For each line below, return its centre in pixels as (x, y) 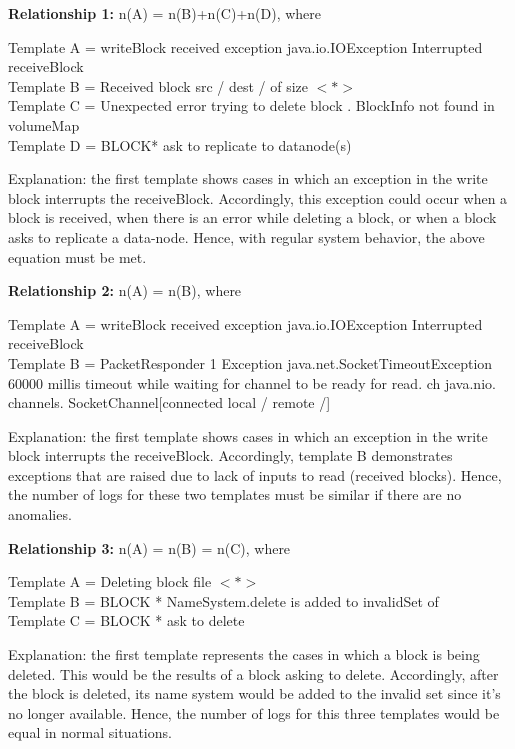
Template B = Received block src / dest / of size (158, 85)
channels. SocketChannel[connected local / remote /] (169, 402)
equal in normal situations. (90, 732)
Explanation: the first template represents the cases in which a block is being (244, 654)
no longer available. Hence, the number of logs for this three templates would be (254, 712)
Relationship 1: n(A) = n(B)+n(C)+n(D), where (165, 13)
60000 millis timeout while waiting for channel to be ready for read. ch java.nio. (252, 382)
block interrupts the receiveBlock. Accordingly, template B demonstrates (230, 455)
